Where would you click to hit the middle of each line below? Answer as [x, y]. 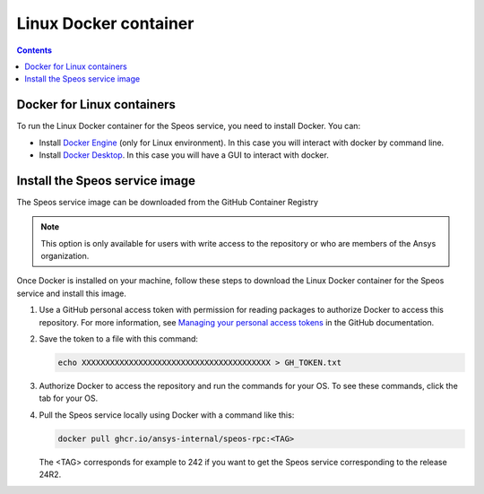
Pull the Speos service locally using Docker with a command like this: [167, 415]
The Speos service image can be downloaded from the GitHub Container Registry [167, 202]
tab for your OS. [69, 398]
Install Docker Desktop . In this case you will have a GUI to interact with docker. [184, 155]
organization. [65, 256]
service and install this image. [72, 293]
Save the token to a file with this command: [119, 339]
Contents [35, 50]
